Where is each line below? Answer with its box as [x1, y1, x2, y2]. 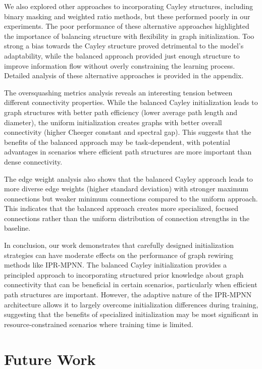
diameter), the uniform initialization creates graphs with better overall [4, 117, 222, 127]
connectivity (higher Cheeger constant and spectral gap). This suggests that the [4, 127, 251, 137]
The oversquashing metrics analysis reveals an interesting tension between [4, 87, 233, 97]
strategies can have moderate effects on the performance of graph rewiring [4, 249, 233, 260]
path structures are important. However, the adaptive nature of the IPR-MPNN [4, 289, 252, 300]
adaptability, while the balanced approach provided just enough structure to [4, 50, 240, 61]
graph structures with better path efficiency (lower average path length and [4, 107, 237, 117]
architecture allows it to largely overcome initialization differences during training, [4, 299, 258, 309]
